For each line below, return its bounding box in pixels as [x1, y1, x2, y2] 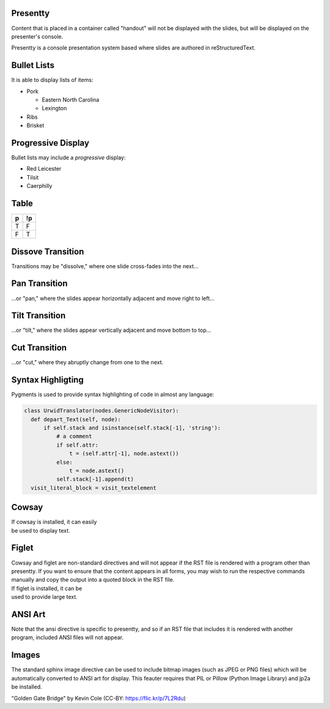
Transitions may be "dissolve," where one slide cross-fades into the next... [11, 262, 199, 269]
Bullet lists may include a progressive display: [11, 154, 126, 162]
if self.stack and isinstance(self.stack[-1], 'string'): [43, 424, 221, 432]
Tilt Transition [11, 310, 66, 321]
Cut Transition [11, 343, 67, 353]
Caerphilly [26, 182, 53, 190]
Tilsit [26, 173, 39, 181]
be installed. [11, 683, 42, 691]
